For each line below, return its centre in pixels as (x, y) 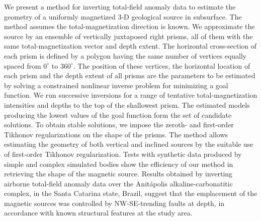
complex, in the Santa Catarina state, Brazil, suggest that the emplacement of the (131, 193)
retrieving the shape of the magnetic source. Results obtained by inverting (118, 174)
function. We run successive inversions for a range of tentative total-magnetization (131, 95)
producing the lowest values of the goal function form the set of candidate (118, 115)
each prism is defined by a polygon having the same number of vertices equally (125, 55)
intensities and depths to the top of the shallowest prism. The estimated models (127, 104)
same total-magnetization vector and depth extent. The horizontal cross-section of (130, 46)
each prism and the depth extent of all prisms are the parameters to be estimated (130, 75)
